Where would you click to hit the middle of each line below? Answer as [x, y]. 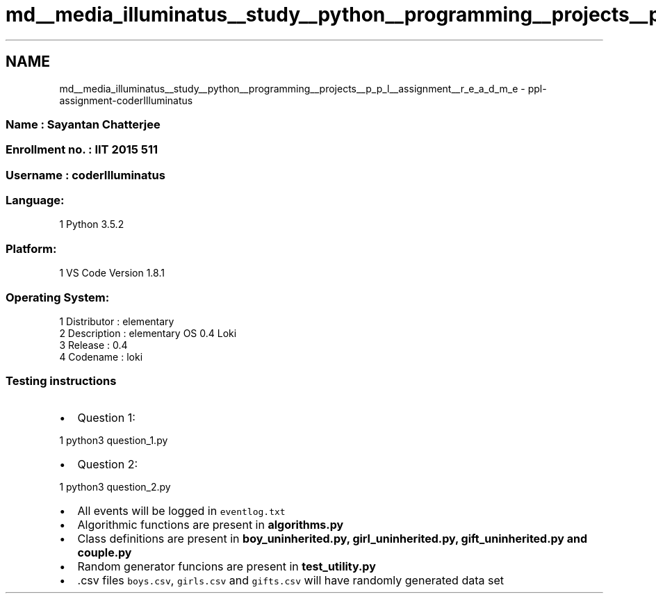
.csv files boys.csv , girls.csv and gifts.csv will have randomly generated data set [290, 580]
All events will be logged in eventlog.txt [181, 510]
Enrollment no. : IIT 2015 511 [82, 150]
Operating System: [58, 297]
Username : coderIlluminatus [85, 175]
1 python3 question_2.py [115, 486]
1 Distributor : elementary [117, 321]
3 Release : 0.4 [93, 345]
